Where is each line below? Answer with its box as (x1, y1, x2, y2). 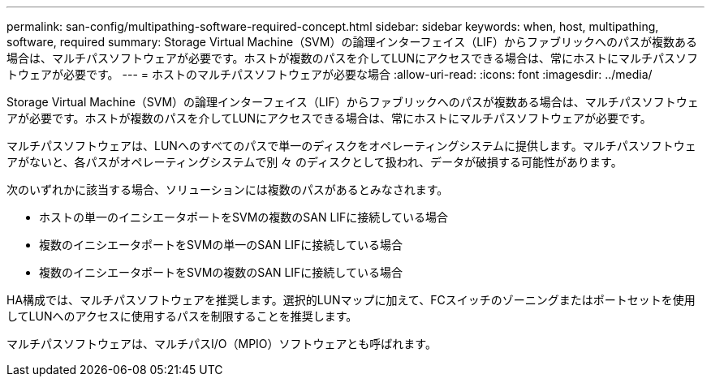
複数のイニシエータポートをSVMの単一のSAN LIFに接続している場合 (39, 238, 403, 252)
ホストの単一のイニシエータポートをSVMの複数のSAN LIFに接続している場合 (39, 210, 448, 224)
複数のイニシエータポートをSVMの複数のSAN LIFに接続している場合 (39, 265, 403, 279)
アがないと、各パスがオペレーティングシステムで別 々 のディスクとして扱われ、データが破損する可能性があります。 (6, 155, 623, 169)
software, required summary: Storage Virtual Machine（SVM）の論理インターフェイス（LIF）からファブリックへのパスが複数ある (6, 35, 698, 49)
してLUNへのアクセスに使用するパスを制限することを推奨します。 (6, 309, 358, 323)
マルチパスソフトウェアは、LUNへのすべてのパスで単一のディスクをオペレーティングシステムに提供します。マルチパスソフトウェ (6, 139, 696, 153)
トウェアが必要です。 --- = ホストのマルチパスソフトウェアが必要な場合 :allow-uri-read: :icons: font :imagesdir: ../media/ (6, 67, 653, 81)
